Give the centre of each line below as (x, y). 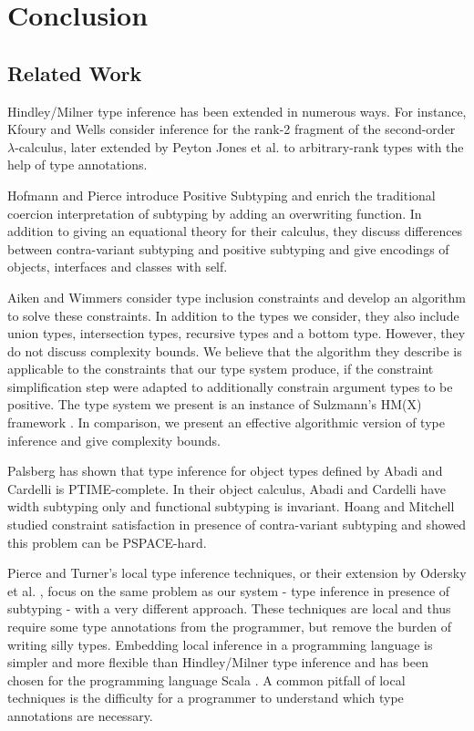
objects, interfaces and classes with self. (118, 267)
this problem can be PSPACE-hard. (107, 542)
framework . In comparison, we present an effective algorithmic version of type (226, 422)
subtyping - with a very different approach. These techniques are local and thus (229, 608)
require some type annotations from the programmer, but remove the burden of (229, 627)
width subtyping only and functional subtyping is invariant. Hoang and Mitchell (231, 506)
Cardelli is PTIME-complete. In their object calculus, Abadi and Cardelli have (227, 488)
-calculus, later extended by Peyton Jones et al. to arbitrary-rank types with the (239, 146)
